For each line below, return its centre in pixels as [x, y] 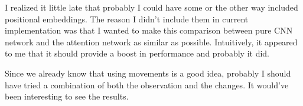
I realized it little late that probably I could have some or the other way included [151, 7]
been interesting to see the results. [67, 96]
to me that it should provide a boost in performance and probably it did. [137, 53]
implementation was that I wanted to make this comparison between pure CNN [149, 30]
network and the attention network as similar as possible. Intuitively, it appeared [151, 42]
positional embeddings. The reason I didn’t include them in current [127, 19]
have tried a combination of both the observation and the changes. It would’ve [147, 85]
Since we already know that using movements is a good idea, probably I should [148, 73]
